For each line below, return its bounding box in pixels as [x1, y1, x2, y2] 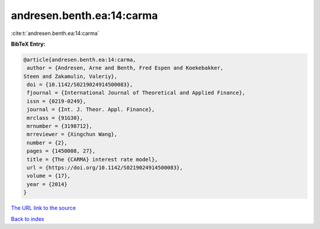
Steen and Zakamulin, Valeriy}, [23, 73, 118, 79]
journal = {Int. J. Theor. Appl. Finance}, [27, 106, 155, 113]
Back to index [11, 215, 44, 222]
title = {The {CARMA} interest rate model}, [27, 156, 158, 163]
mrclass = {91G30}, [27, 114, 83, 121]
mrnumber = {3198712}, [27, 123, 93, 130]
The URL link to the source [11, 205, 76, 212]
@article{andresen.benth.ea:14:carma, [23, 56, 136, 63]
